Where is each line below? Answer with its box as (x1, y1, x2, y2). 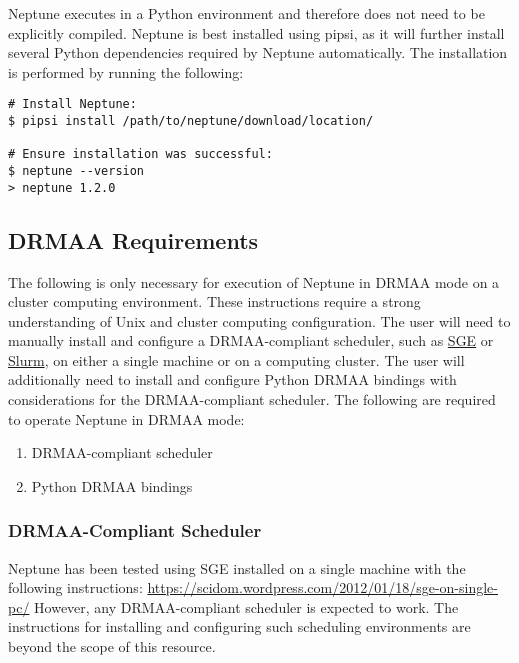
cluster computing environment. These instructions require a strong (8, 291, 421, 312)
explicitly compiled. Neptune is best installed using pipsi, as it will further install (8, 22, 505, 43)
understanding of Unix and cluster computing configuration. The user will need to (8, 310, 511, 331)
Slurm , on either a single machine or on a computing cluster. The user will (8, 349, 465, 370)
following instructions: (8, 577, 143, 598)
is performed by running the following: (8, 61, 244, 82)
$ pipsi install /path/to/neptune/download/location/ (8, 114, 374, 129)
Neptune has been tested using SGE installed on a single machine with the (8, 557, 466, 578)
